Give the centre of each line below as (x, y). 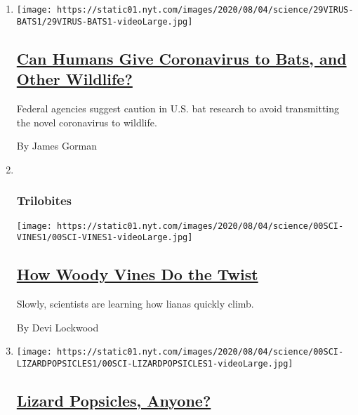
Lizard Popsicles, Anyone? (114, 400)
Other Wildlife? (74, 79)
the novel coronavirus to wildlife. (87, 122)
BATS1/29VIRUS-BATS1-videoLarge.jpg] (105, 21)
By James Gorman (57, 146)
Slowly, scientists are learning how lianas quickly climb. (135, 304)
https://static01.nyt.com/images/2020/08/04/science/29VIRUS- (205, 10)
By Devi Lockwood (58, 327)
